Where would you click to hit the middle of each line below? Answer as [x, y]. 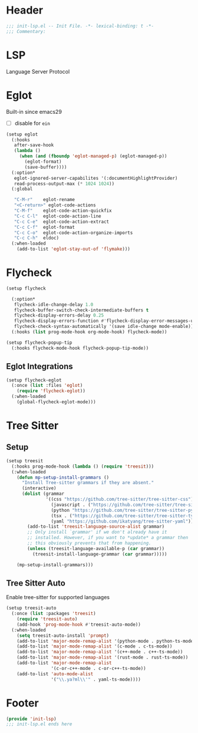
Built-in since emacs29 [34, 111]
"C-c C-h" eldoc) [37, 238]
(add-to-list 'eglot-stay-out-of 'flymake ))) [74, 249]
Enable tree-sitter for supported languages [58, 597]
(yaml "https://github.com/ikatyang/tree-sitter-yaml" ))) [123, 521]
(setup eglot [22, 134]
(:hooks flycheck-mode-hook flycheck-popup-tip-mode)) [80, 348]
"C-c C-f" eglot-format [44, 227]
